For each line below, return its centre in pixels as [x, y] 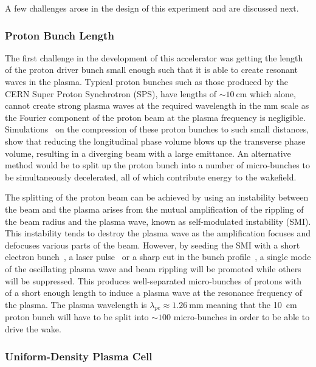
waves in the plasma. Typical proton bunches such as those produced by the [147, 81]
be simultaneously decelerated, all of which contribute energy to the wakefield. [151, 177]
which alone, [273, 93]
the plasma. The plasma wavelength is [76, 304]
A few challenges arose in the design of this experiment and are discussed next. [152, 8]
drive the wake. [33, 329]
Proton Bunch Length [60, 35]
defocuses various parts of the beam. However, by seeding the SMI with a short [153, 245]
